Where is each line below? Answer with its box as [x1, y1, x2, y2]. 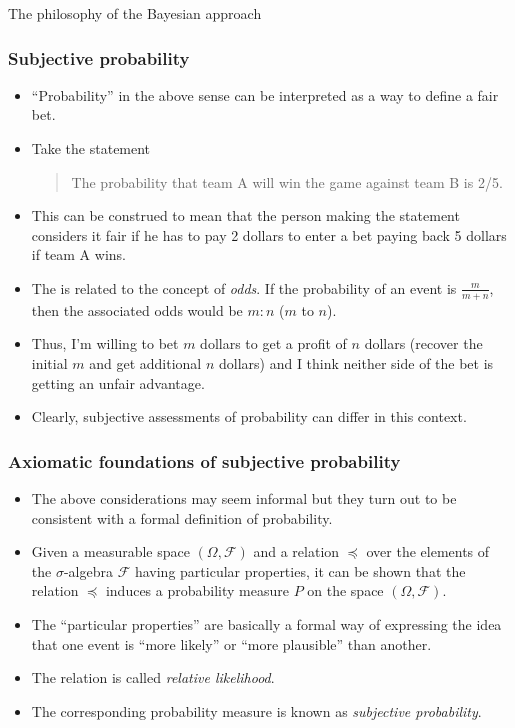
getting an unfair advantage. [31, 372, 205, 393]
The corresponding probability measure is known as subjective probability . [31, 700, 482, 721]
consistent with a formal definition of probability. [31, 507, 333, 528]
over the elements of [366, 541, 490, 562]
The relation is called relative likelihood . [31, 667, 275, 688]
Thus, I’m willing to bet [31, 333, 179, 354]
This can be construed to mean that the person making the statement [31, 205, 460, 226]
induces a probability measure [105, 580, 289, 601]
